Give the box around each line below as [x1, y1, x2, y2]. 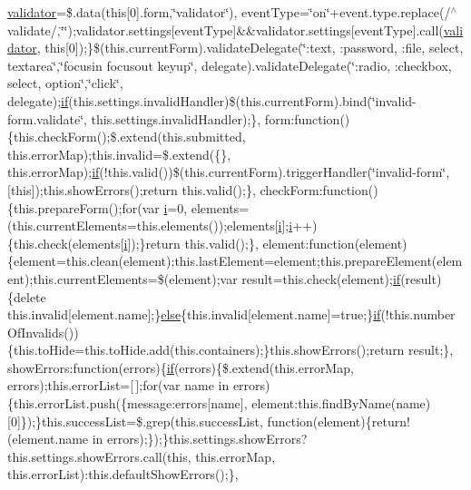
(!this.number [380, 305, 456, 324]
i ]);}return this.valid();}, [123, 233, 259, 252]
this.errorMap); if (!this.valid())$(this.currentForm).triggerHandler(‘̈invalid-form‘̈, [7, 162, 450, 181]
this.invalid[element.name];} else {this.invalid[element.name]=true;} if [7, 305, 381, 324]
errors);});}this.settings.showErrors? [107, 429, 308, 448]
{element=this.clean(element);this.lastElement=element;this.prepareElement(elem [7, 251, 463, 270]
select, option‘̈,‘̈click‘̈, [7, 73, 123, 93]
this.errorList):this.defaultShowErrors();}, [7, 465, 239, 484]
